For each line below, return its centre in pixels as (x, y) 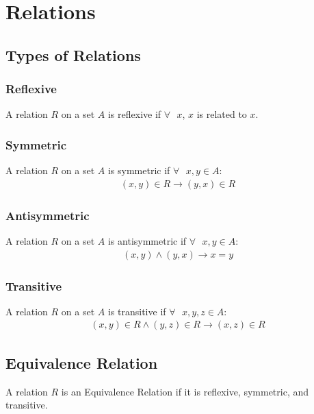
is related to (222, 114)
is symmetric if (139, 170)
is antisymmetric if (147, 241)
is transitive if (137, 311)
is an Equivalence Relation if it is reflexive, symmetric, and (185, 391)
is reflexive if (134, 114)
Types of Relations (73, 54)
